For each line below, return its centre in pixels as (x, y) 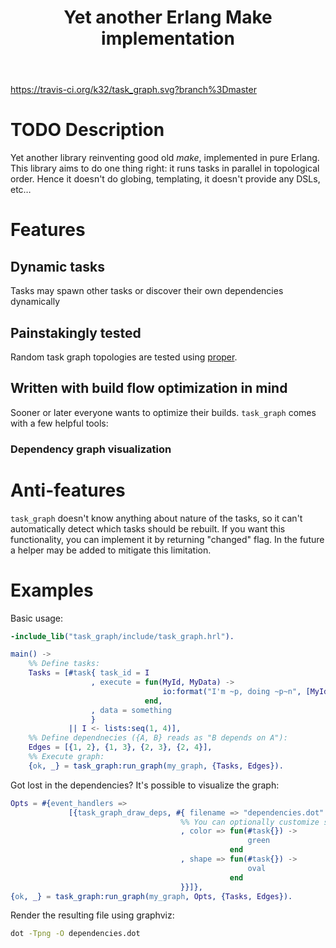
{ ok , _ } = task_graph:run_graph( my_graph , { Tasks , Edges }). (156, 766)
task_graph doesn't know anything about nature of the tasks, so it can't (156, 518)
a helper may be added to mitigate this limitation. (111, 550)
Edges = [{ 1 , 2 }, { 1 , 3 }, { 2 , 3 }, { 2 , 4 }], (120, 747)
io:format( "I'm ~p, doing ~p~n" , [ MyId (245, 691)
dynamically (35, 302)
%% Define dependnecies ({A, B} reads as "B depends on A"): (158, 738)
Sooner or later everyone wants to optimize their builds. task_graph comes (163, 412)
